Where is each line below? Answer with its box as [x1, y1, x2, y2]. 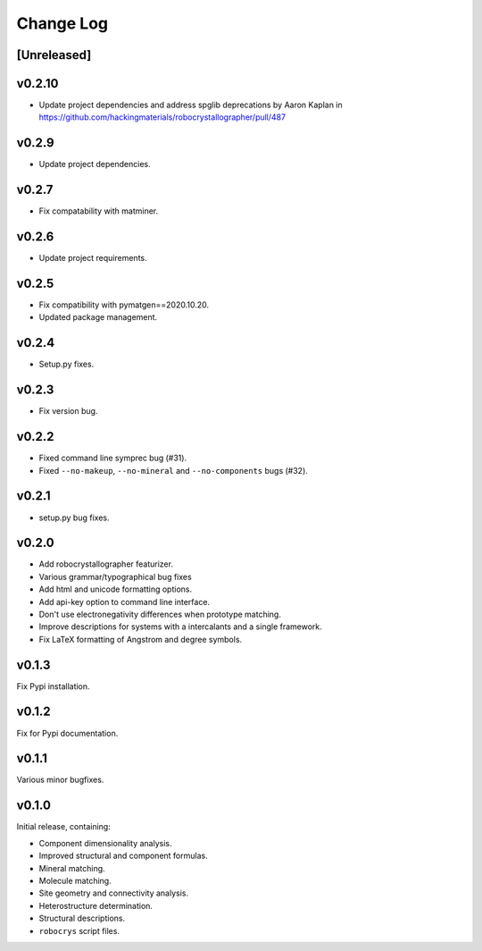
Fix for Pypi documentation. [16, 728, 119, 738]
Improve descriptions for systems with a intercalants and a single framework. [38, 621, 323, 632]
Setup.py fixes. [38, 358, 95, 370]
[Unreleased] [16, 47, 92, 63]
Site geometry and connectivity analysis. [38, 888, 189, 898]
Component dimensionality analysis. [38, 837, 173, 848]
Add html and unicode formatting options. [38, 584, 192, 594]
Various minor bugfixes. [16, 774, 104, 786]
